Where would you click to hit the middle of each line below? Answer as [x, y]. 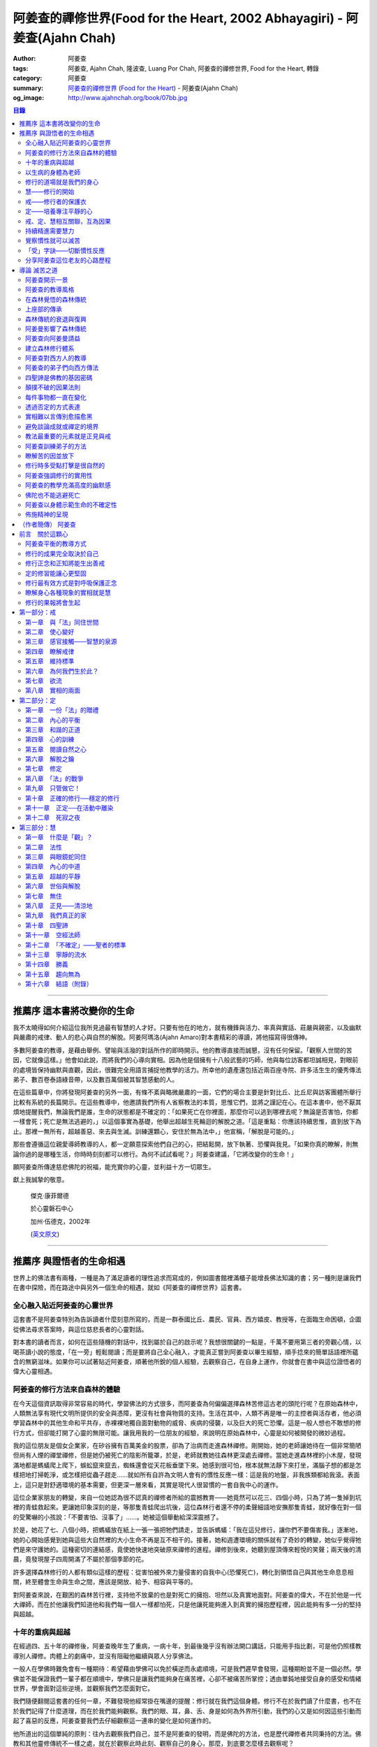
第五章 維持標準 [50, 661]
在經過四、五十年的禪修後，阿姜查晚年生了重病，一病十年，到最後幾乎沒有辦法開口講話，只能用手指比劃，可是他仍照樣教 [187, 1646]
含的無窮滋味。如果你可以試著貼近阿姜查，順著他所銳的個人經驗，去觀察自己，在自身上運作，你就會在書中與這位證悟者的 [187, 1362]
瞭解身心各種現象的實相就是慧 [68, 593]
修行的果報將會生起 [53, 602]
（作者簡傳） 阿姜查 [47, 524]
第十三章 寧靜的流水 [56, 955]
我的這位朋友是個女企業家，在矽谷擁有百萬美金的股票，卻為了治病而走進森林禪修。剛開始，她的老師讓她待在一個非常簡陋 [187, 1446]
